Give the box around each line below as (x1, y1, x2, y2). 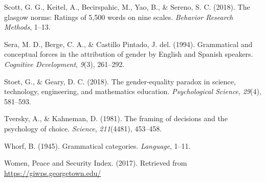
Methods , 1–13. (4, 21, 51, 32)
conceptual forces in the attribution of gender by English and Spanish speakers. (4, 49, 253, 59)
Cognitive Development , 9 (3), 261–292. (4, 58, 125, 69)
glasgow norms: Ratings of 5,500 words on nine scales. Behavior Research (4, 11, 233, 22)
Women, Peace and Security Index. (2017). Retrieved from (4, 157, 187, 168)
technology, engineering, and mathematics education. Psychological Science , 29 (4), (4, 86, 261, 97)
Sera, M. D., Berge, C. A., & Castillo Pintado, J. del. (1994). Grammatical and (4, 38, 253, 49)
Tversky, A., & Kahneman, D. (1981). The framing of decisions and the (4, 113, 228, 124)
